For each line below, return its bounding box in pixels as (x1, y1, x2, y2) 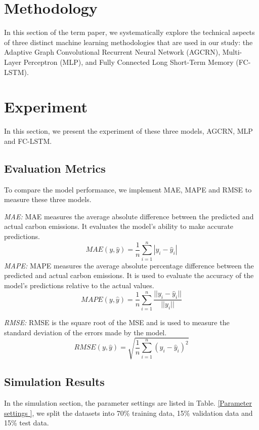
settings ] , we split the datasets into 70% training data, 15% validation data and (4, 407, 253, 418)
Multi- (222, 47, 242, 57)
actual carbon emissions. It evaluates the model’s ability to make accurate (4, 221, 234, 231)
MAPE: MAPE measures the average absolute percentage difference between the (4, 260, 254, 270)
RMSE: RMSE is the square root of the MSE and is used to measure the (4, 317, 230, 328)
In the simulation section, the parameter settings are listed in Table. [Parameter (4, 397, 252, 408)
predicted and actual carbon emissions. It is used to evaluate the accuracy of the (4, 270, 254, 281)
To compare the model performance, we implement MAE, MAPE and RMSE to (4, 184, 252, 194)
